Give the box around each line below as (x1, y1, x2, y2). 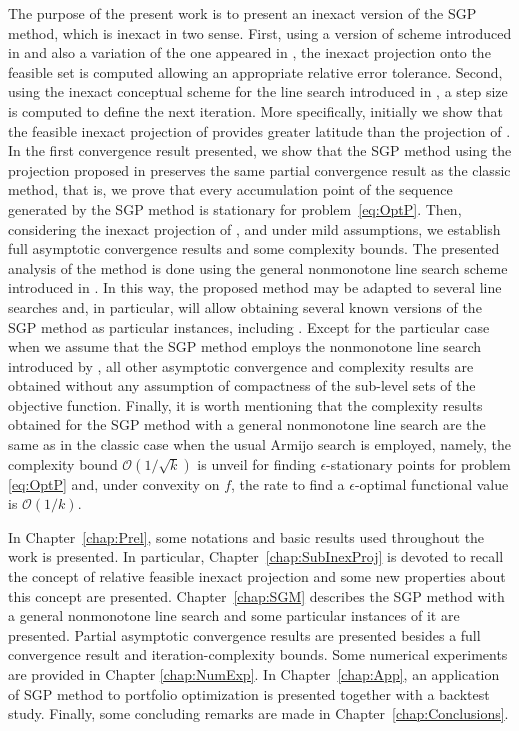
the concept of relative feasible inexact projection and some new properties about (8, 566, 506, 587)
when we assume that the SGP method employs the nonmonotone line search (8, 336, 482, 357)
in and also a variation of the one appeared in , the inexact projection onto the (8, 42, 491, 63)
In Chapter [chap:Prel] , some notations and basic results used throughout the (8, 526, 485, 547)
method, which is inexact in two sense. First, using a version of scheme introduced (8, 22, 512, 43)
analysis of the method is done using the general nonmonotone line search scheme (8, 257, 508, 278)
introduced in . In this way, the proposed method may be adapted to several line (8, 277, 502, 298)
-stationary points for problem (326, 453, 511, 474)
